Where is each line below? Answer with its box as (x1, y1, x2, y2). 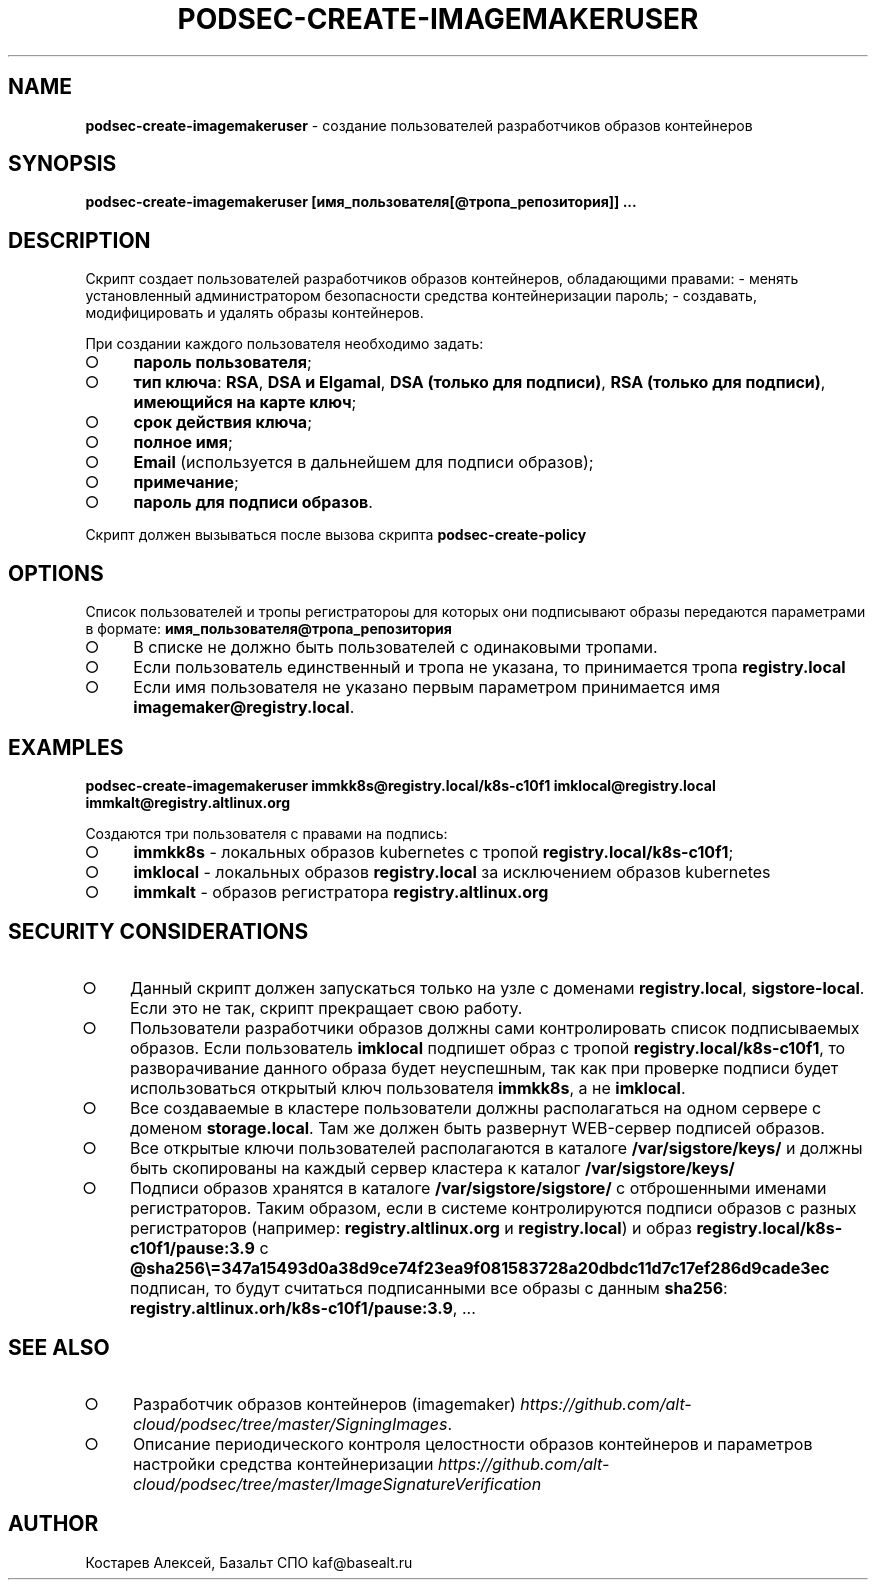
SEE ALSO (8, 1335, 110, 1361)
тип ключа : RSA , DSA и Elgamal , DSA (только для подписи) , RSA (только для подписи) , (133, 372, 826, 393)
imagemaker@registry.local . (133, 697, 355, 718)
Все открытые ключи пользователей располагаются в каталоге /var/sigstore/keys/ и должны (129, 1137, 863, 1158)
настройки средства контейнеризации (132, 1453, 434, 1474)
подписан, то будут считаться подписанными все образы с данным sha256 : (129, 1277, 728, 1298)
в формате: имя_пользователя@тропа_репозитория (85, 620, 452, 638)
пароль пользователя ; (133, 352, 312, 373)
